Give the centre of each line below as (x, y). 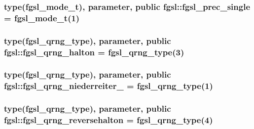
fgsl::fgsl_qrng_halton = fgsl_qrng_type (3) (94, 52)
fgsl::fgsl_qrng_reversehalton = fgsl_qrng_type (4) (109, 120)
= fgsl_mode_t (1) (42, 18)
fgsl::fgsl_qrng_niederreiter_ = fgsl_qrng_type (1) (109, 86)
